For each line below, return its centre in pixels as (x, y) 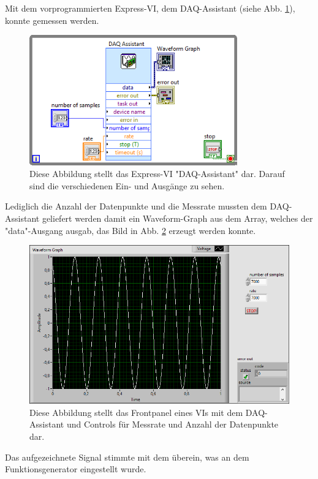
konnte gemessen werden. (52, 20)
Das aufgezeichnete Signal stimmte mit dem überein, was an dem (127, 457)
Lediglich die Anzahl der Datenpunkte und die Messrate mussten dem (136, 206)
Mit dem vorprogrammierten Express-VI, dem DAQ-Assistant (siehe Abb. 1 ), (150, 8)
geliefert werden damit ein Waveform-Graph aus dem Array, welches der (177, 218)
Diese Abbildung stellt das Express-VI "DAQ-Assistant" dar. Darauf (157, 174)
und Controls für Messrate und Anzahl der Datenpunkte (172, 424)
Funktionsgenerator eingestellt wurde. (76, 469)
